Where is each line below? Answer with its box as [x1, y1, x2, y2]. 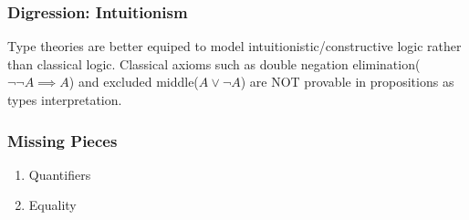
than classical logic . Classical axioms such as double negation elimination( [7, 54, 421, 73]
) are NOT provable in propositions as [240, 72, 454, 91]
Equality [28, 195, 77, 215]
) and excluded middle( [68, 72, 199, 91]
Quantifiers [28, 164, 91, 183]
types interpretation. [7, 90, 122, 109]
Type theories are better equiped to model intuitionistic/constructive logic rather [7, 37, 462, 56]
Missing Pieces [7, 129, 118, 152]
